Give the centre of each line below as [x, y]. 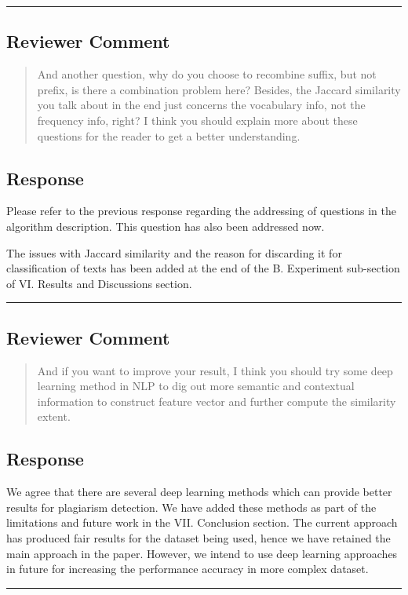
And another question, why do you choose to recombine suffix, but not [207, 74]
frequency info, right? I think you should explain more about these [197, 120]
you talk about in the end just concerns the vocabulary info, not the [201, 105]
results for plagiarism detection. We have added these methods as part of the [191, 507]
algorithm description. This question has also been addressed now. [166, 226]
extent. [54, 416]
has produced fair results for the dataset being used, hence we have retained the [199, 537]
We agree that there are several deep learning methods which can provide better [199, 492]
